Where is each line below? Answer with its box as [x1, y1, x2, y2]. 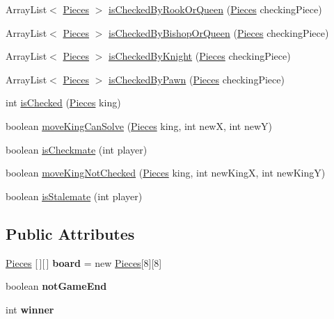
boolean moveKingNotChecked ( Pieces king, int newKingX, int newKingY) [6, 165, 326, 180]
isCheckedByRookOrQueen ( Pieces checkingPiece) [109, 2, 322, 16]
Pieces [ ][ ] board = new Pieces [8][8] [6, 255, 162, 270]
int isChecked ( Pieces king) [6, 95, 121, 110]
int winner [6, 302, 54, 316]
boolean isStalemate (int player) [6, 188, 143, 203]
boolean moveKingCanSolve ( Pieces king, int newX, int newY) [6, 118, 272, 133]
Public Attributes [6, 222, 135, 244]
